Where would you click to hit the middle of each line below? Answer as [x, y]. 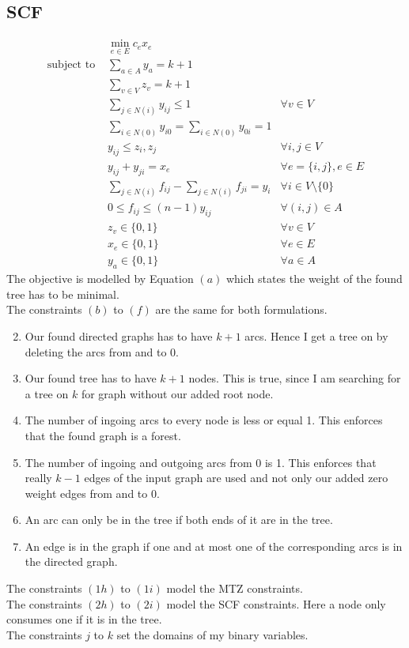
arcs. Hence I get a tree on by [316, 335]
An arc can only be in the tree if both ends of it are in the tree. [179, 520]
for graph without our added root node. [177, 393]
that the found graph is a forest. [103, 435]
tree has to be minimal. [63, 294]
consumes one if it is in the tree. [84, 619]
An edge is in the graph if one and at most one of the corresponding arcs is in [214, 546]
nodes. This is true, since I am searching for [295, 378]
